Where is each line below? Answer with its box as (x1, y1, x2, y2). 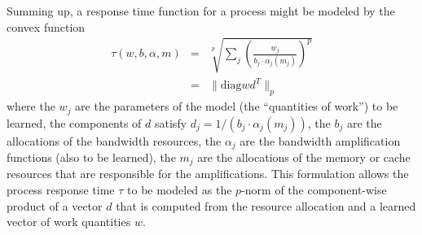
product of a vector (7, 197, 103, 214)
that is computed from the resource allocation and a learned (116, 197, 416, 214)
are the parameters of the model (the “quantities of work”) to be (75, 98, 398, 115)
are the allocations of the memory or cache (197, 149, 411, 165)
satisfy (155, 114, 187, 131)
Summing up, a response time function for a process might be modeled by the (7, 2, 395, 19)
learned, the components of (7, 114, 142, 131)
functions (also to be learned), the (7, 149, 176, 165)
